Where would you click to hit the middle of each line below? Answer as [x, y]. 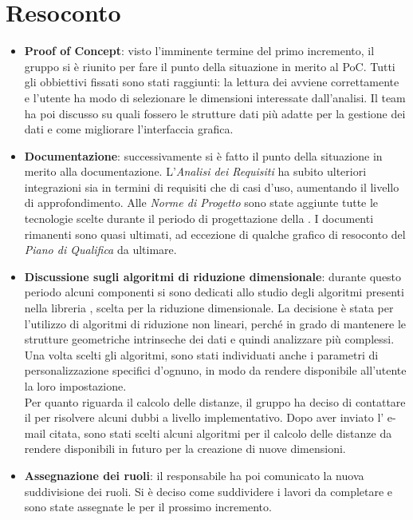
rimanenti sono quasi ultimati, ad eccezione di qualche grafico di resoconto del [215, 234]
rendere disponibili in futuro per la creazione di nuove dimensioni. [185, 449]
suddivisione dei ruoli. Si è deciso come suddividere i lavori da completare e [208, 491]
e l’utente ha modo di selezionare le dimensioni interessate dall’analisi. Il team [215, 97]
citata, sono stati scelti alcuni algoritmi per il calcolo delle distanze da [220, 433]
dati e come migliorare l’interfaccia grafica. [129, 129]
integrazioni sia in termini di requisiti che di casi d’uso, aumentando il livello [212, 187]
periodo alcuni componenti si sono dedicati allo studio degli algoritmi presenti [214, 292]
